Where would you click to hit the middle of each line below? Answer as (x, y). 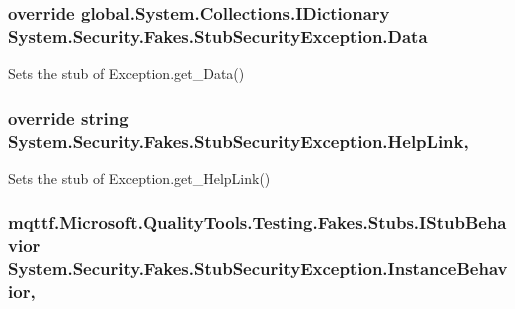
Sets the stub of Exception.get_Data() (126, 73)
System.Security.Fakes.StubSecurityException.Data (218, 35)
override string (68, 117)
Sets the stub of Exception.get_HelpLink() (139, 177)
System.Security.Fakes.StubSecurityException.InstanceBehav (258, 268)
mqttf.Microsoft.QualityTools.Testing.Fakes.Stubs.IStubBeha (257, 222)
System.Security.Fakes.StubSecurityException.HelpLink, (238, 140)
